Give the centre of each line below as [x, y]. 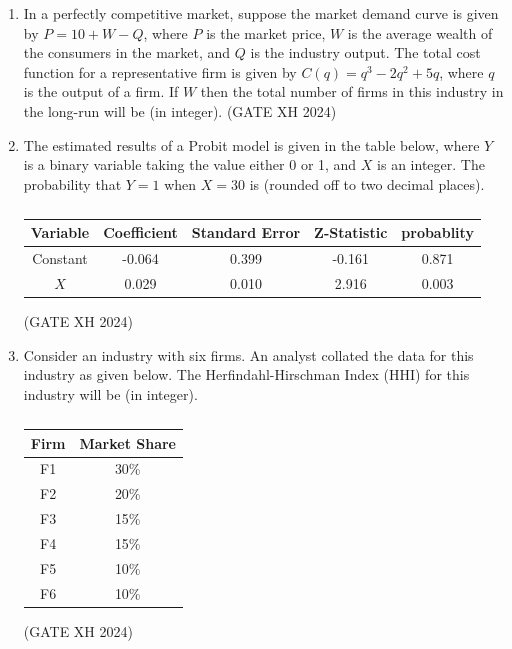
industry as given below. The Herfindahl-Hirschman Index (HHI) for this [246, 374]
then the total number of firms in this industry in [352, 91]
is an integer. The [431, 164]
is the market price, [266, 32]
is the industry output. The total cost [365, 52]
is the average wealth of [420, 32]
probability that [72, 183]
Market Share [127, 442]
